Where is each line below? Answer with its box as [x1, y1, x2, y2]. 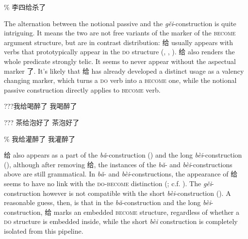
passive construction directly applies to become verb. [4, 84, 161, 95]
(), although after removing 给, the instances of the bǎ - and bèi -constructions [4, 159, 232, 169]
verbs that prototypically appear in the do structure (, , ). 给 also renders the [4, 47, 235, 57]
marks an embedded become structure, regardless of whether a [53, 207, 239, 217]
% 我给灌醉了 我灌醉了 [4, 133, 75, 143]
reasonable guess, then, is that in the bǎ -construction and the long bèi [4, 197, 211, 207]
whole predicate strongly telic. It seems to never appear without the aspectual [4, 56, 236, 66]
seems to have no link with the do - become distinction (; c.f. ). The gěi [4, 178, 212, 188]
